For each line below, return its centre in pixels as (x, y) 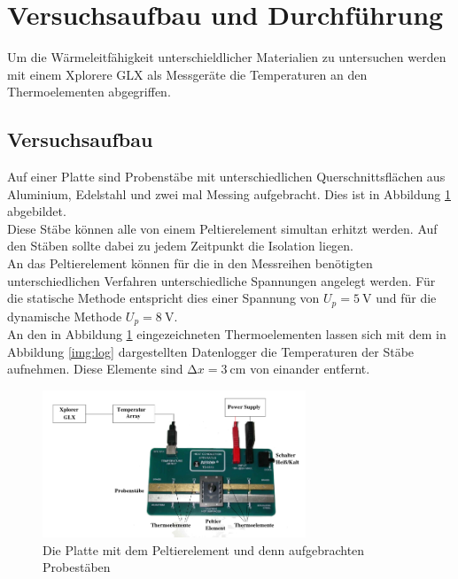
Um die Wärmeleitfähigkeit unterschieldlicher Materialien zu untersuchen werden (227, 57)
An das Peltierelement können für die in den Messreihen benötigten (190, 263)
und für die (406, 298)
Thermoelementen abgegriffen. (89, 92)
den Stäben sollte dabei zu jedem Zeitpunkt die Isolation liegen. (181, 246)
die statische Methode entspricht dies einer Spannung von (163, 298)
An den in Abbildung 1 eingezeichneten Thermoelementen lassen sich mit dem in (227, 334)
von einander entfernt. (310, 369)
